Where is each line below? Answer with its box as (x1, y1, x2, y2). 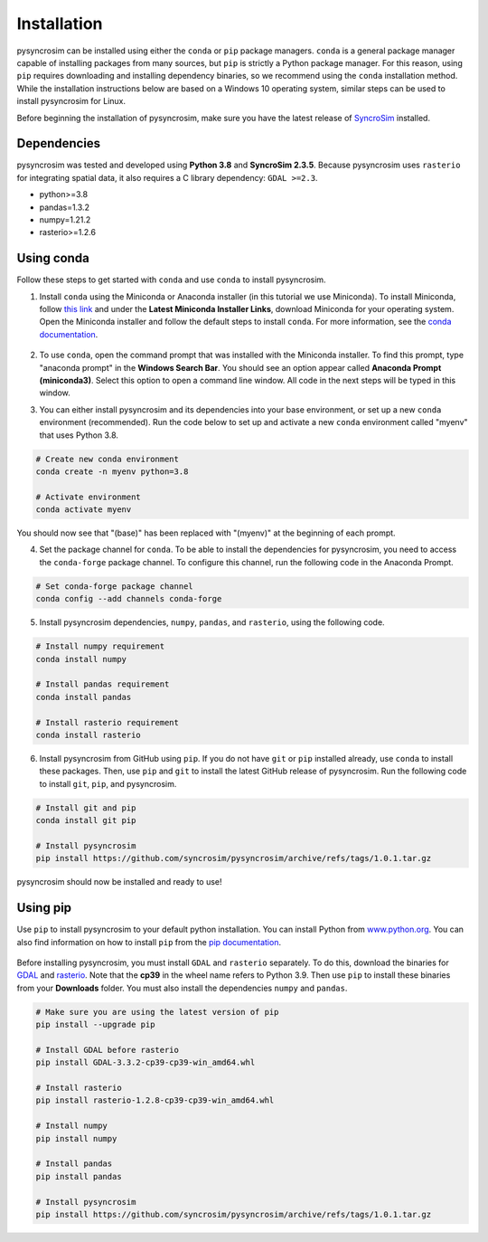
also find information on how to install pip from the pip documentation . (16, 936, 282, 947)
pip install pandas (35, 1171, 122, 1181)
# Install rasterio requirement (35, 717, 180, 727)
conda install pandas (35, 692, 132, 702)
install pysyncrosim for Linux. (16, 96, 127, 107)
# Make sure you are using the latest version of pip (35, 1007, 279, 1017)
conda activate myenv (35, 505, 132, 515)
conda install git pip (35, 815, 136, 826)
